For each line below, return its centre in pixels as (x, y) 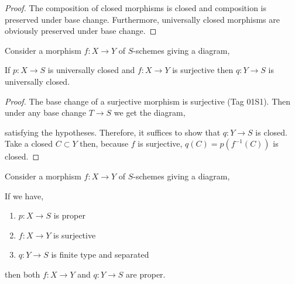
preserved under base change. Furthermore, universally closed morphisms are (143, 19)
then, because (104, 143)
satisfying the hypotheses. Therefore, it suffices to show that (113, 132)
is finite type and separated (100, 254)
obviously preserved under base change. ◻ (81, 31)
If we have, (24, 195)
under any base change (45, 112)
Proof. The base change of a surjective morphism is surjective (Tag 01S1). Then (148, 101)
